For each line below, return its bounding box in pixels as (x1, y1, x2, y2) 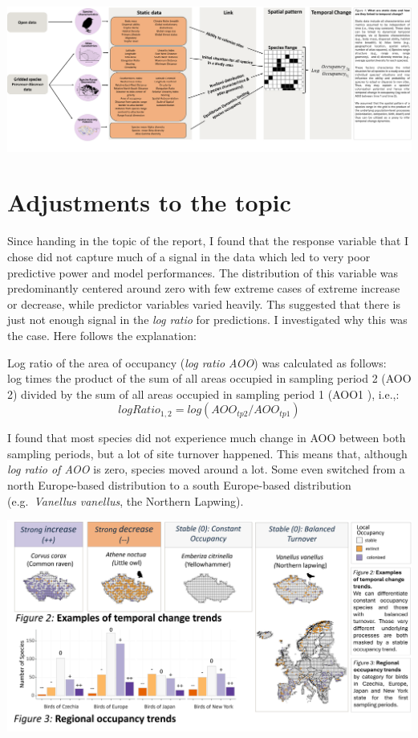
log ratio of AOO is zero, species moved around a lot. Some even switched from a (7, 461, 405, 478)
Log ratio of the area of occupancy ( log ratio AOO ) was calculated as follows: (7, 354, 387, 371)
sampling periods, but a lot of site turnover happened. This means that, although (7, 445, 408, 461)
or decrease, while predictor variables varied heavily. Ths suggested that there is (7, 295, 400, 312)
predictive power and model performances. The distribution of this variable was (7, 264, 399, 281)
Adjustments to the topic (7, 186, 291, 219)
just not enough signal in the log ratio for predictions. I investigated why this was (7, 311, 408, 328)
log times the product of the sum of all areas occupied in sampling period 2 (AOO (7, 370, 412, 387)
